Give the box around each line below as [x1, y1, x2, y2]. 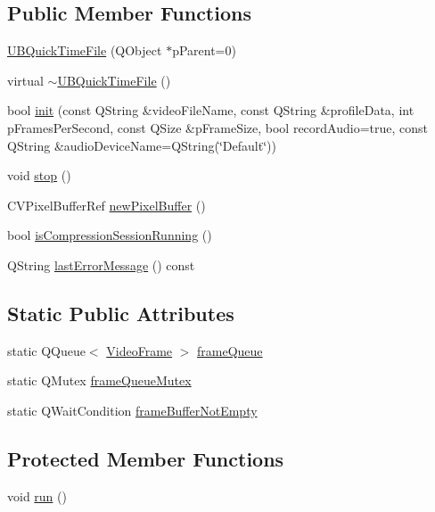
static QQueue [7, 341, 86, 359]
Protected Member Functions [7, 444, 284, 472]
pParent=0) [172, 41, 236, 60]
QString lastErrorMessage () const [7, 255, 195, 274]
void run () [7, 486, 67, 505]
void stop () [7, 166, 71, 185]
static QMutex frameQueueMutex [7, 371, 192, 390]
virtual [7, 70, 44, 89]
